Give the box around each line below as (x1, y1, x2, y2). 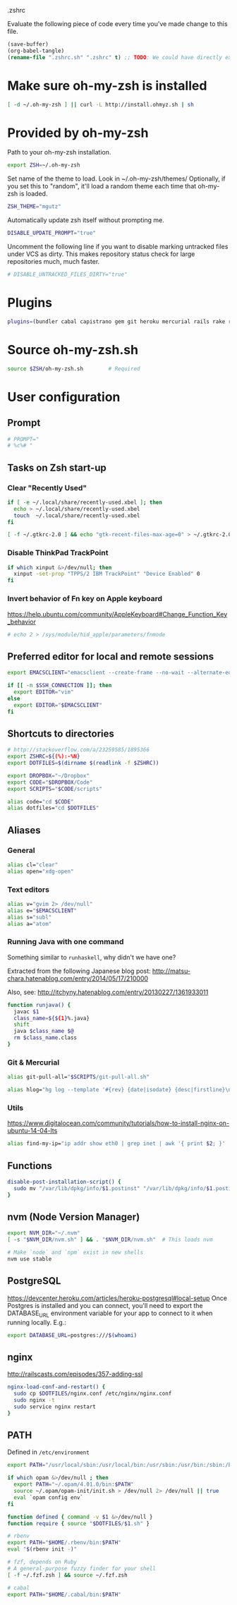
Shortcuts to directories (7, 727, 114, 739)
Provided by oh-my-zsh (7, 125, 149, 140)
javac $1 (13, 1008, 39, 1015)
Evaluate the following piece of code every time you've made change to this (7, 20, 228, 28)
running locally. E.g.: (7, 1318, 67, 1326)
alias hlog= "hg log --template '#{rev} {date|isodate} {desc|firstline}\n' (7, 1086, 235, 1094)
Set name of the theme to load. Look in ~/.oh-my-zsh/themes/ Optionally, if (7, 174, 226, 183)
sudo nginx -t (13, 1396, 55, 1403)
